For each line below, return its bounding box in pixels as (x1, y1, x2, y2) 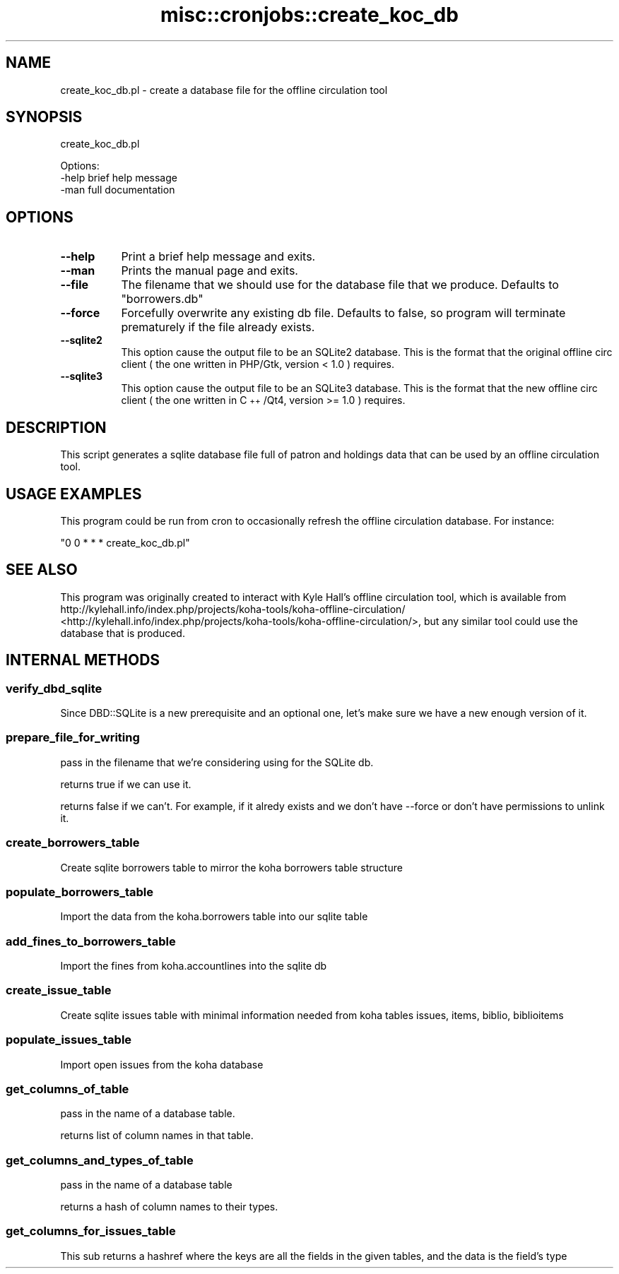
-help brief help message (60, 172, 177, 184)
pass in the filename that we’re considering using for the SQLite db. (60, 756, 374, 768)
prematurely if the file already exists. (121, 320, 315, 335)
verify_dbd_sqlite (6, 681, 102, 696)
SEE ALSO (6, 561, 78, 579)
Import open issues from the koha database (60, 1058, 264, 1071)
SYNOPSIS (6, 108, 83, 126)
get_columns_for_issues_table (6, 1224, 176, 1239)
